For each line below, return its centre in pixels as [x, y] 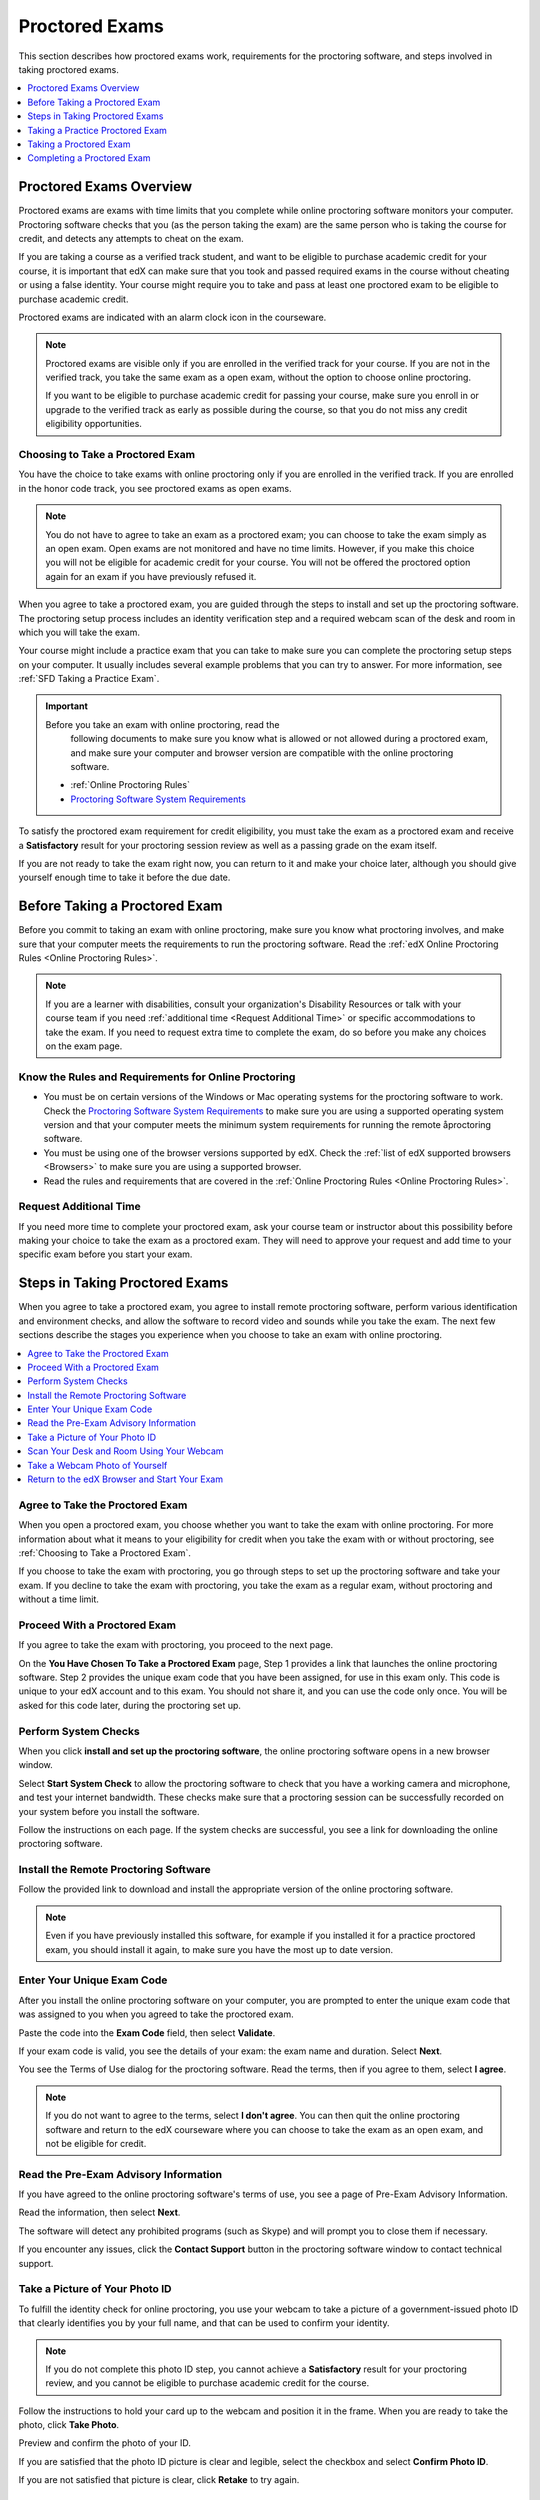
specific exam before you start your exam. [105, 1254]
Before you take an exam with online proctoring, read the [162, 724]
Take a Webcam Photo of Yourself [97, 1465]
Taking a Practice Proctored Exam [97, 130]
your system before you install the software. [109, 1811]
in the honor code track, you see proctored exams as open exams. [155, 488]
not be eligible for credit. [96, 2143]
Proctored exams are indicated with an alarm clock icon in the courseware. [172, 317]
